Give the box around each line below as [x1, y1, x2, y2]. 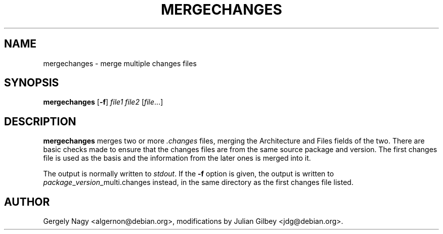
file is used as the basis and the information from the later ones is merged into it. [43, 154, 311, 163]
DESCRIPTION [4, 115, 76, 128]
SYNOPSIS [4, 76, 59, 89]
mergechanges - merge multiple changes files [43, 59, 197, 68]
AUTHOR [4, 195, 50, 208]
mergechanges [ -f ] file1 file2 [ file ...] [43, 98, 163, 107]
